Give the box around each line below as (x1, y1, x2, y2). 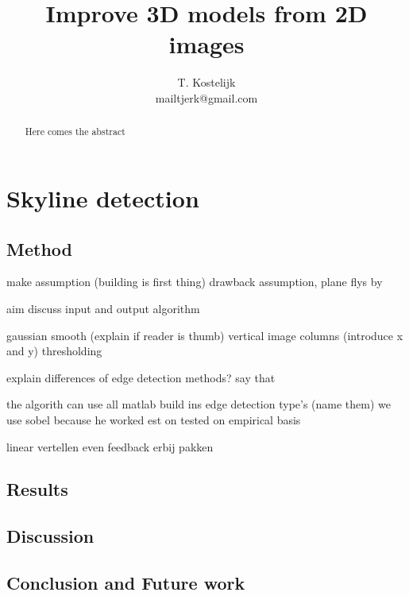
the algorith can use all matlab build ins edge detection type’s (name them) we (6, 396, 392, 412)
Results (6, 477, 68, 501)
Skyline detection (6, 181, 199, 214)
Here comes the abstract (25, 125, 125, 138)
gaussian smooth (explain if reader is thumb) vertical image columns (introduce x (6, 327, 403, 343)
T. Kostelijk (177, 74, 236, 91)
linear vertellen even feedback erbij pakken (6, 438, 214, 455)
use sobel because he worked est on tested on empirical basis (6, 411, 301, 428)
